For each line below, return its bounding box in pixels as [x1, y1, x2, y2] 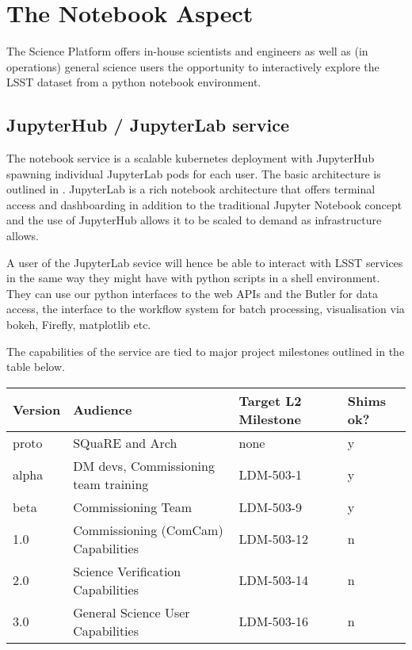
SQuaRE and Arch [73, 433, 177, 452]
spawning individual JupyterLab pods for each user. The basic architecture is [6, 165, 381, 182]
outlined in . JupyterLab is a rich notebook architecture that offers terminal [6, 181, 376, 197]
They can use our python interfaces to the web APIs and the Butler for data [6, 285, 378, 301]
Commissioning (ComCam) [73, 520, 223, 539]
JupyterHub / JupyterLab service [6, 113, 290, 137]
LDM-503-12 [238, 530, 309, 549]
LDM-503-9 [238, 497, 303, 516]
